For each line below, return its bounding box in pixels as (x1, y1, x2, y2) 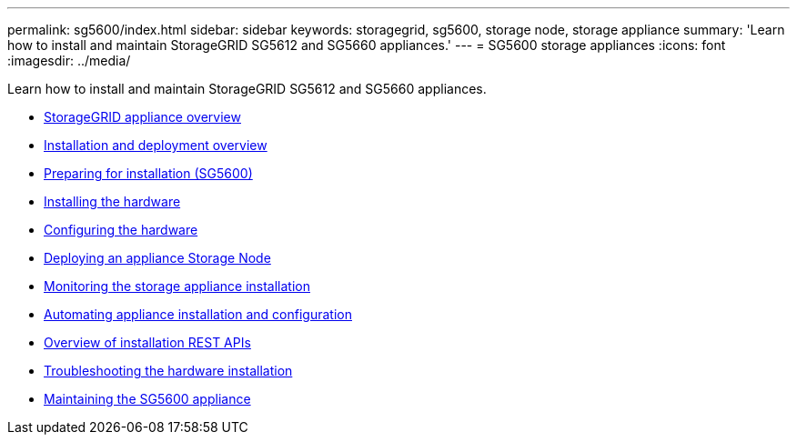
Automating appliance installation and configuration (44, 306, 352, 322)
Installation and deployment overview (44, 137, 267, 153)
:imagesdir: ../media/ (7, 53, 131, 68)
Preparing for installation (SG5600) (44, 166, 253, 181)
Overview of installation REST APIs (44, 335, 251, 350)
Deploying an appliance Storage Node (44, 250, 271, 266)
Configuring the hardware (44, 222, 198, 237)
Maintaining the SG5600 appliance (44, 391, 251, 407)
